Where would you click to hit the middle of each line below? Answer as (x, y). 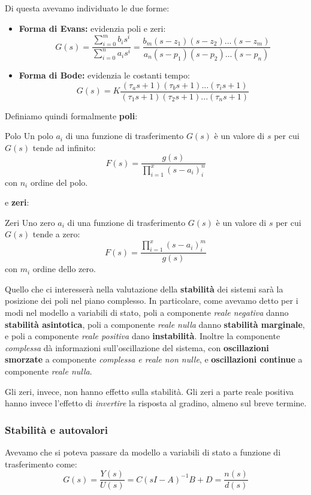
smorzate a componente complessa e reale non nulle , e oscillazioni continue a (154, 359)
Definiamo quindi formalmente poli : (71, 115)
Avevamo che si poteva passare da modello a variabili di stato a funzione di (143, 452)
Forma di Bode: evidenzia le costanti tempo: (104, 75)
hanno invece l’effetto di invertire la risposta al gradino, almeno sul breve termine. (156, 403)
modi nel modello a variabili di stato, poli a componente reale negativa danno (147, 313)
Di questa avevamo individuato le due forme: (87, 8)
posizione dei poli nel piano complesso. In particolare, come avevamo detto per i (152, 301)
